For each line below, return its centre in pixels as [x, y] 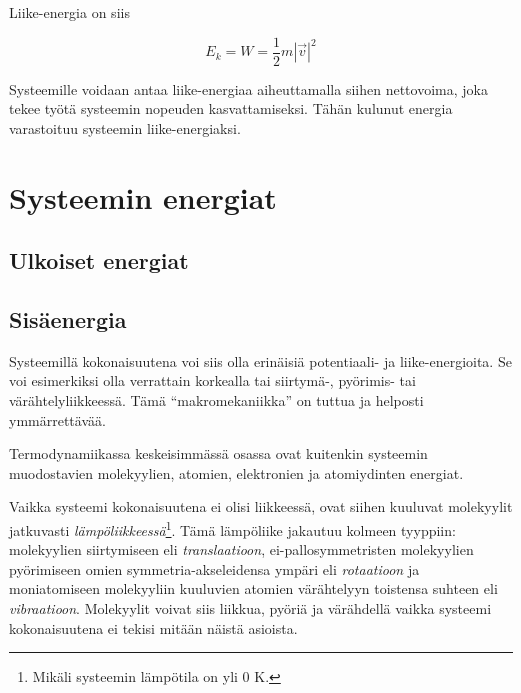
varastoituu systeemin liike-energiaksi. [125, 127]
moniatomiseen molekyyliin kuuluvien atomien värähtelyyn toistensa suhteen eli [253, 588]
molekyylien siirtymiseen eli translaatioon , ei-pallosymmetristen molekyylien [241, 549]
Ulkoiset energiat [99, 260]
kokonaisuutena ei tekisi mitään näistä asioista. [153, 627]
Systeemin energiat [143, 196]
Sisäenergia [68, 318]
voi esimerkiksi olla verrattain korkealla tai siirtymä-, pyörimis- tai [212, 380]
